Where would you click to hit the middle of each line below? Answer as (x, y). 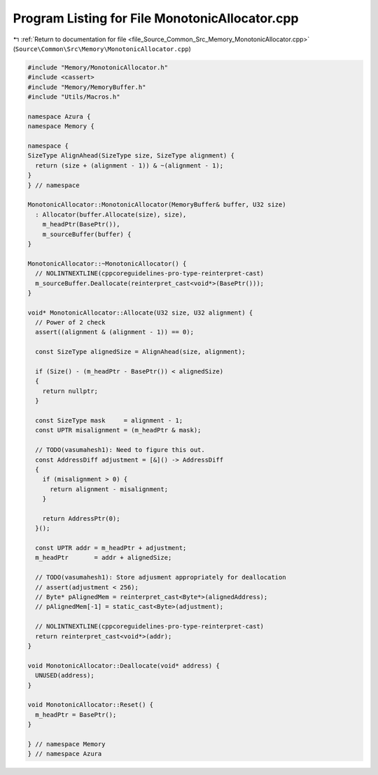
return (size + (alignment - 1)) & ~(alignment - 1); (129, 165)
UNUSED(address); (65, 675)
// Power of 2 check (70, 323)
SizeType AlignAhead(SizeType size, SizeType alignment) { (131, 156)
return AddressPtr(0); (81, 518)
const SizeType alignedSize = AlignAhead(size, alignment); (140, 352)
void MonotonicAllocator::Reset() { (91, 705)
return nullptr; (70, 391)
